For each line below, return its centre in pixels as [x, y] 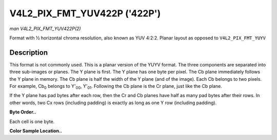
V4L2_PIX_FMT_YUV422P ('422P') [85, 13]
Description [29, 52]
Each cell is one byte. [32, 121]
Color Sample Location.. [36, 131]
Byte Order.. [23, 112]
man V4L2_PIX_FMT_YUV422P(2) [45, 29]
